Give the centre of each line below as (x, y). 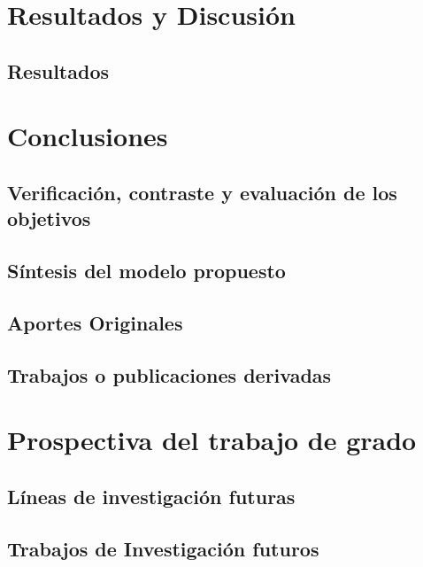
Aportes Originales (95, 322)
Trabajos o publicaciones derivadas (169, 374)
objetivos (49, 218)
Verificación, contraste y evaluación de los (202, 192)
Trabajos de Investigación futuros (163, 548)
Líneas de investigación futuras (151, 496)
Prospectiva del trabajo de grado (212, 440)
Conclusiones (88, 136)
